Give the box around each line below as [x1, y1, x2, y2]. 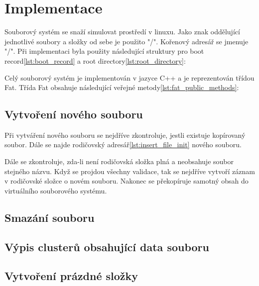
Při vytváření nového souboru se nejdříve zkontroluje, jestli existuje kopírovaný [4, 129, 246, 140]
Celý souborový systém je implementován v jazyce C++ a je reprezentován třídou [4, 72, 255, 83]
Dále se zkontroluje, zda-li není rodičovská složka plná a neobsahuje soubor [4, 156, 234, 167]
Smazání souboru [4, 209, 95, 225]
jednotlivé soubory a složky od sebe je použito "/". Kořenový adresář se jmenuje [4, 36, 249, 46]
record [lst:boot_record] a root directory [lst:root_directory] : [4, 55, 186, 66]
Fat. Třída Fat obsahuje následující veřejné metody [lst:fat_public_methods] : [4, 82, 239, 93]
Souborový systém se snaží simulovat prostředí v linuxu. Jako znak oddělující [4, 26, 240, 37]
